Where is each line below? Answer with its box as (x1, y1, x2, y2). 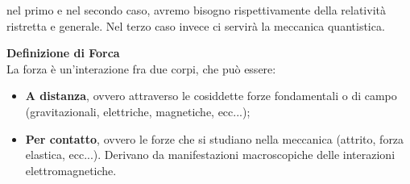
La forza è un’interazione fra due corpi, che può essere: (6, 60, 276, 77)
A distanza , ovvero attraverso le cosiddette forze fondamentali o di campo (25, 87, 397, 104)
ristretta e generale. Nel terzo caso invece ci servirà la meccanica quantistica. (6, 17, 385, 34)
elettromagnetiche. (25, 161, 117, 178)
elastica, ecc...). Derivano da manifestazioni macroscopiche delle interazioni (25, 146, 396, 163)
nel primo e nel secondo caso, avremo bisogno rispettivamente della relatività (6, 2, 386, 18)
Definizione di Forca (6, 44, 120, 61)
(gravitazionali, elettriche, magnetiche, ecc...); (25, 102, 251, 119)
